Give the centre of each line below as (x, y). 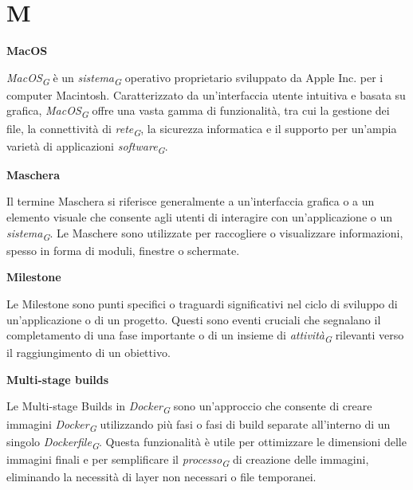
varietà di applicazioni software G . (87, 147)
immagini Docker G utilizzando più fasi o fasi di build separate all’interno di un (199, 425)
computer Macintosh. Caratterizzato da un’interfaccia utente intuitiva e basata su (206, 94)
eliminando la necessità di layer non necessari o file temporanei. (161, 476)
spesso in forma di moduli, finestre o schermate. (123, 250)
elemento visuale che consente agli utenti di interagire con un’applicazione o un (199, 217)
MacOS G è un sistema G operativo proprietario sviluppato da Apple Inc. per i (195, 78)
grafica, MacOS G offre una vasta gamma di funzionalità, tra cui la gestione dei (198, 112)
